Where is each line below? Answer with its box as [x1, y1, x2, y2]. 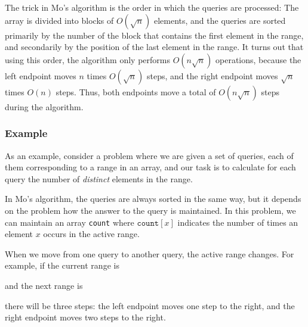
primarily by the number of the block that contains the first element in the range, [5, 29, 304, 41]
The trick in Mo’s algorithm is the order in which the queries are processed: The [5, 1, 299, 13]
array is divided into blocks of [5, 14, 114, 26]
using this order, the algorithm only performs [5, 53, 170, 66]
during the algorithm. [5, 100, 84, 113]
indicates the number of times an [177, 216, 298, 228]
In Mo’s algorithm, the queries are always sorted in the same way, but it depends [5, 192, 301, 205]
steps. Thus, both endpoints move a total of [56, 85, 216, 98]
